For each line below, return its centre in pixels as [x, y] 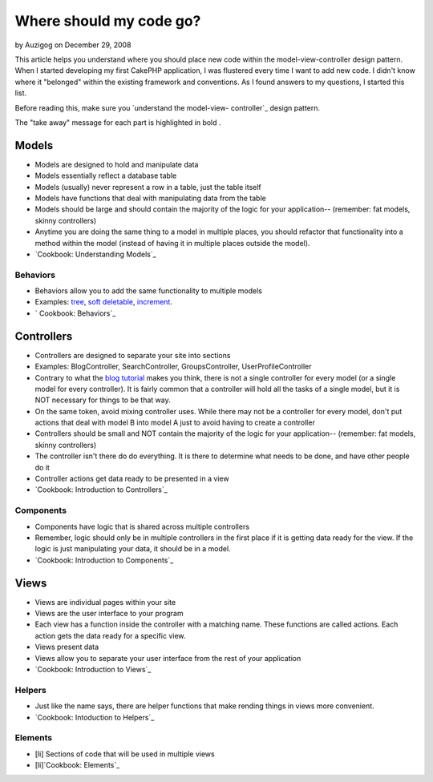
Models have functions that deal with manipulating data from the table [150, 198]
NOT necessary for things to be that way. [103, 400]
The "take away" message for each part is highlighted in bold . [118, 122]
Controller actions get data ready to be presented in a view [132, 479]
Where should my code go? [108, 21]
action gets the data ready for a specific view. [110, 635]
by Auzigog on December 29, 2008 [73, 45]
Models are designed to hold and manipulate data [117, 164]
